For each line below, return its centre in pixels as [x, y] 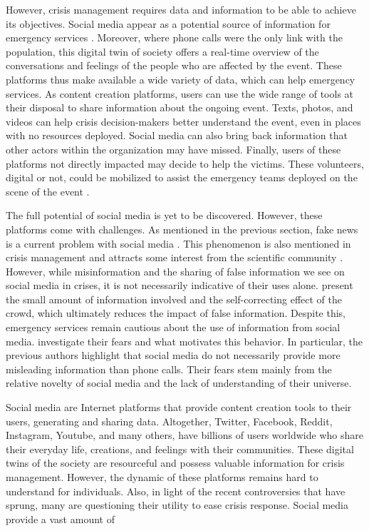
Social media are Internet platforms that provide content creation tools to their [179, 407]
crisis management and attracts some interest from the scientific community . [175, 257]
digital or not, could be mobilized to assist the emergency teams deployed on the [182, 177]
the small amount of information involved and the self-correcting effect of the [174, 299]
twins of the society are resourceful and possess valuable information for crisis [175, 463]
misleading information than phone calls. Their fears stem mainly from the [169, 369]
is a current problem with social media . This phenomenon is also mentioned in [178, 243]
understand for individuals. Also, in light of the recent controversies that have [176, 491]
